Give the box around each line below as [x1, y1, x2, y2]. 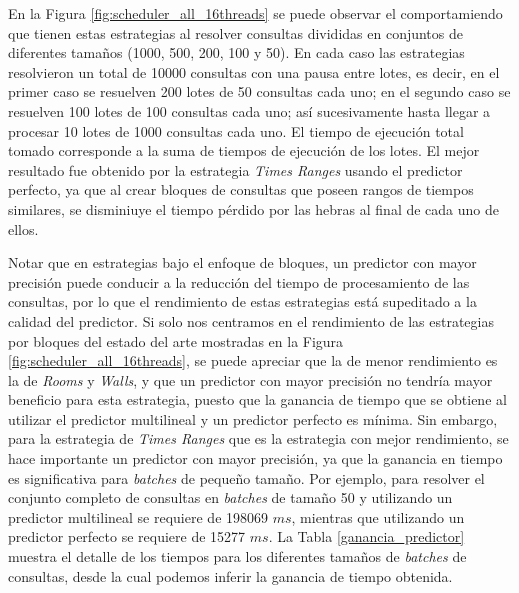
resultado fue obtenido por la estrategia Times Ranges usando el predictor [8, 159, 463, 180]
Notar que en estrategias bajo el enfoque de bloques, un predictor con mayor [8, 252, 477, 273]
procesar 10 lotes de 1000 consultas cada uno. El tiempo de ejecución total [8, 120, 464, 141]
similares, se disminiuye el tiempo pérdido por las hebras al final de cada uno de [8, 198, 500, 219]
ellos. [8, 218, 39, 239]
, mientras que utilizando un [291, 506, 465, 527]
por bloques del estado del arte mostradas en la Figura [8, 330, 344, 351]
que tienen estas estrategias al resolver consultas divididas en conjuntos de [8, 22, 463, 43]
